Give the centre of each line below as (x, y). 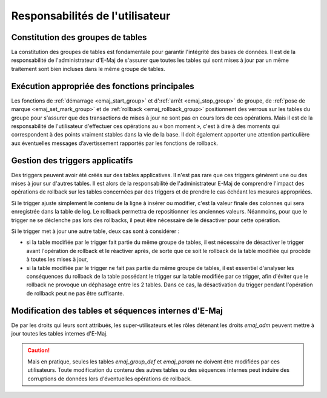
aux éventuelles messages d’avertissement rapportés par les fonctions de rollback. (114, 143)
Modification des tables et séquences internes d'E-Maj (117, 310)
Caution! (39, 350)
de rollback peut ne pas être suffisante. (75, 293)
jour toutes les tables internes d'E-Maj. (60, 333)
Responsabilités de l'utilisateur (91, 16)
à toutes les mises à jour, (57, 259)
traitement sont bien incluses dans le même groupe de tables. (88, 69)
